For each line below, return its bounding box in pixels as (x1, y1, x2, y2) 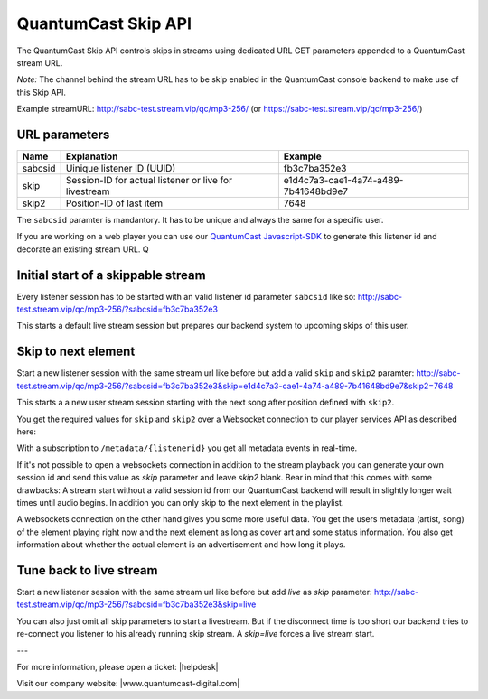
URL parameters (16, 126, 110, 142)
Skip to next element (16, 344, 136, 359)
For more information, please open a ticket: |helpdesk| (16, 661, 219, 672)
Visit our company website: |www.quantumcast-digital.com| (16, 678, 240, 689)
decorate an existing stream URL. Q (16, 244, 149, 255)
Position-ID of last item (65, 197, 163, 210)
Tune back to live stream (16, 563, 158, 578)
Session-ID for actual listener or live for (65, 174, 232, 187)
